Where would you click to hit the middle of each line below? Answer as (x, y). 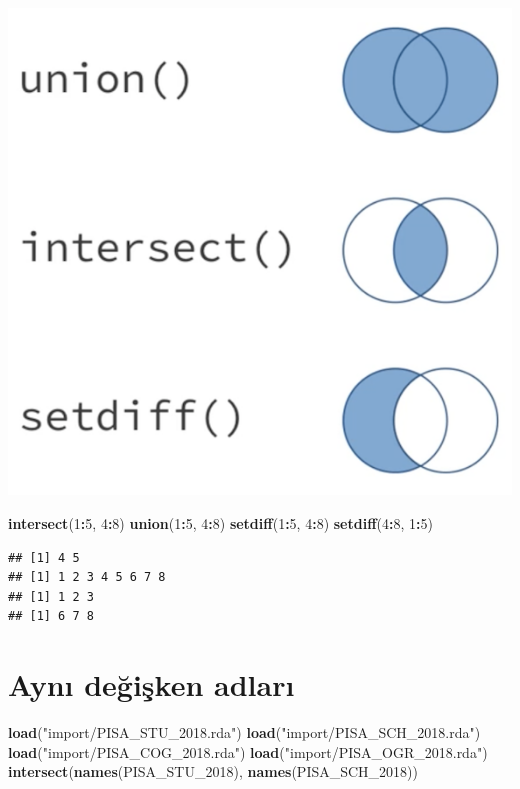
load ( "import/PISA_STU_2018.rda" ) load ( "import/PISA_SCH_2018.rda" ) (244, 732)
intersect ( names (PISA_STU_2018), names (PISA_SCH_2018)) (213, 771)
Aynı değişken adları (151, 684)
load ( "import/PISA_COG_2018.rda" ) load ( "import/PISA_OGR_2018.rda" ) (248, 751)
